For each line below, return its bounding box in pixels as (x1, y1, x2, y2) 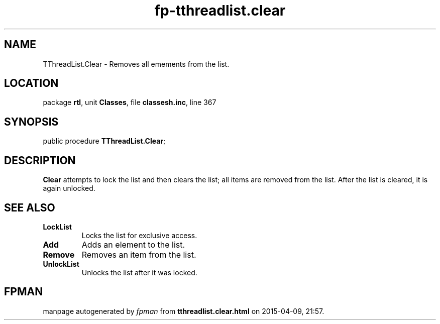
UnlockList (43, 259, 79, 268)
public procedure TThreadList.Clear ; (43, 137, 166, 146)
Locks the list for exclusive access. (81, 231, 197, 240)
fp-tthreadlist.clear (154, 2, 286, 19)
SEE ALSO (4, 201, 55, 214)
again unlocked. (43, 184, 95, 193)
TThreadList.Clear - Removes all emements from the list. (43, 59, 230, 68)
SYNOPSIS (4, 115, 59, 128)
